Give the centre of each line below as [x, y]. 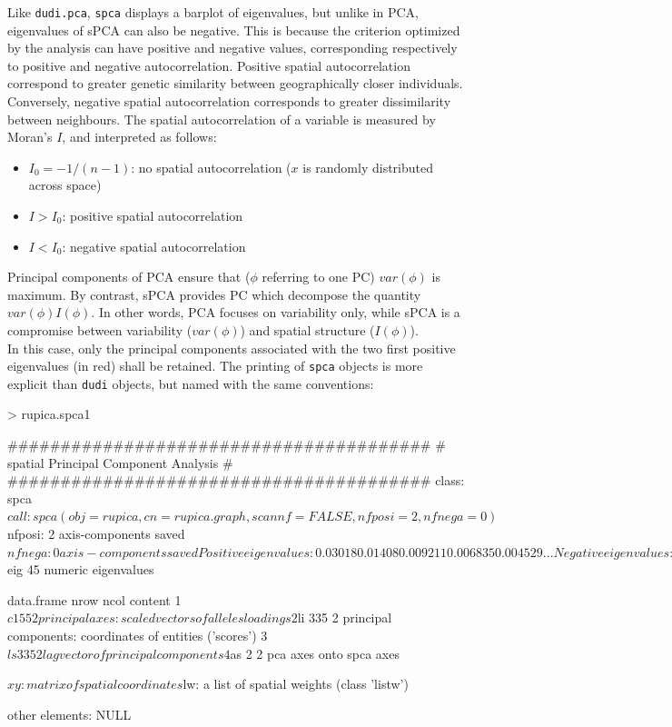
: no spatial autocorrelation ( [211, 167]
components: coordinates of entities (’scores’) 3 [138, 635]
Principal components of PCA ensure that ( [129, 277]
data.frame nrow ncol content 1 [94, 599]
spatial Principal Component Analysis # [120, 462]
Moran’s [30, 137]
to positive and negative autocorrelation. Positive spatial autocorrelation [209, 65]
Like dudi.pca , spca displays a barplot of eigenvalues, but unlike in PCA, [213, 12]
